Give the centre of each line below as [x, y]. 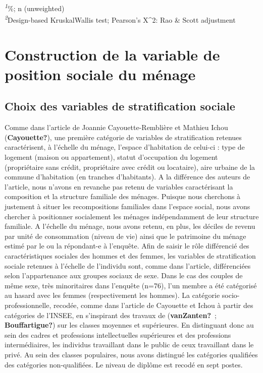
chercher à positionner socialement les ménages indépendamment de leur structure [132, 216]
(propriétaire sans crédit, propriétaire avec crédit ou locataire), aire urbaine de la [130, 167]
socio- [231, 295]
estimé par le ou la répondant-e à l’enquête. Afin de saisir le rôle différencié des [127, 246]
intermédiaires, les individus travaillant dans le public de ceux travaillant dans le [129, 345]
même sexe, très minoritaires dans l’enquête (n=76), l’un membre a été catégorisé [131, 285]
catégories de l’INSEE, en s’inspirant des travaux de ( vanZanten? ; [111, 315]
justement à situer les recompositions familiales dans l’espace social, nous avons [127, 206]
